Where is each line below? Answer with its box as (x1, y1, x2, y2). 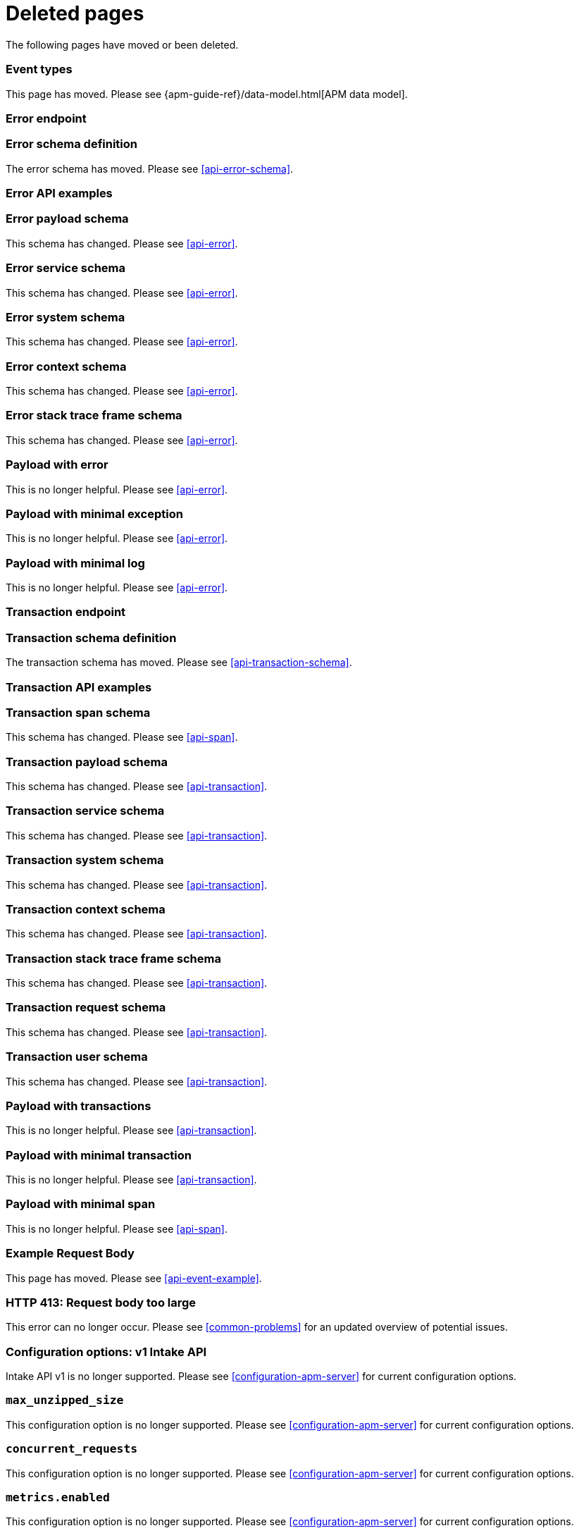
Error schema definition (6, 137, 137, 152)
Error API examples (6, 186, 113, 200)
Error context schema (6, 359, 127, 374)
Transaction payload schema (6, 754, 168, 769)
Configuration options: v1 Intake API (6, 1344, 207, 1359)
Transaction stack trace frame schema (6, 951, 221, 966)
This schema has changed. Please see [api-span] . (6, 731, 238, 744)
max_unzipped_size (6, 1393, 124, 1408)
